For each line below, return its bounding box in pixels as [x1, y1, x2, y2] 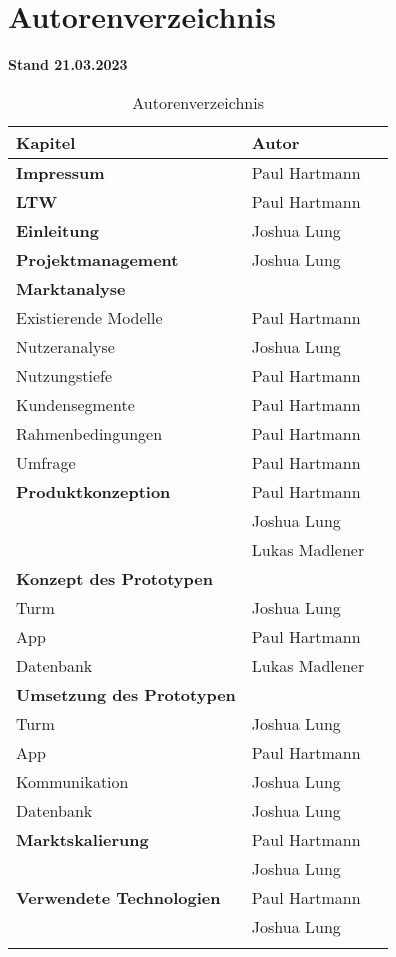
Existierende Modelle [16, 305, 163, 329]
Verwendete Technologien [16, 885, 221, 909]
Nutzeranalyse [16, 334, 115, 358]
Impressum [16, 160, 105, 184]
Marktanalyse [16, 276, 126, 300]
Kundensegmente [16, 392, 135, 416]
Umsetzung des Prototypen [16, 682, 236, 706]
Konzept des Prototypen [16, 566, 213, 590]
